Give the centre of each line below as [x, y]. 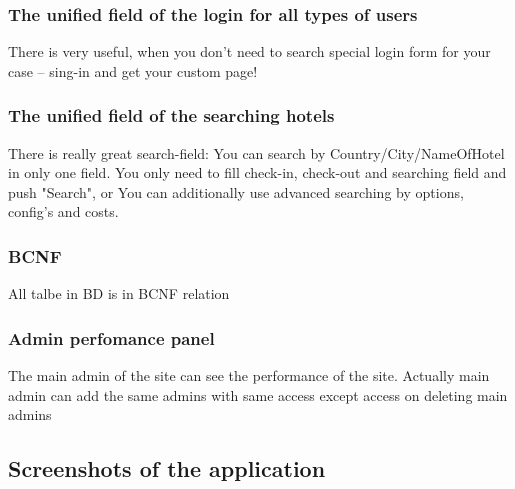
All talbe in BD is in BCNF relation [119, 293]
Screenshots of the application [167, 468]
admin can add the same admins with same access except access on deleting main [258, 394]
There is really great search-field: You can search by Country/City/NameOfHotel [256, 152]
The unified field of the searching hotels [171, 115]
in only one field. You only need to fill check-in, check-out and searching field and [257, 172]
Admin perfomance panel [111, 337]
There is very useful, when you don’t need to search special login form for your [249, 51]
